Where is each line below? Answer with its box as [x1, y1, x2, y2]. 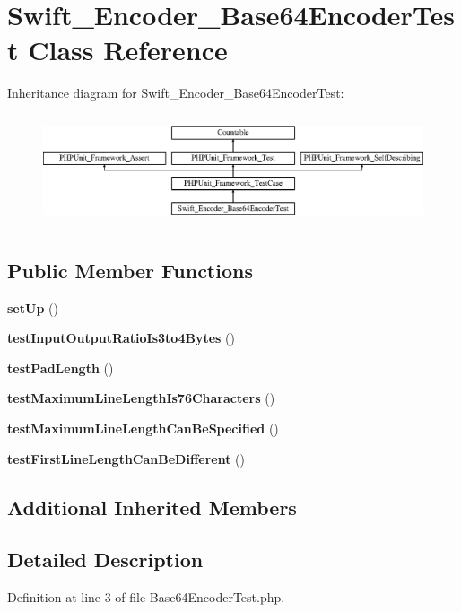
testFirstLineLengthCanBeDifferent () [7, 449, 245, 468]
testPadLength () [7, 358, 114, 377]
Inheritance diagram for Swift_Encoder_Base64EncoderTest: [7, 83, 344, 102]
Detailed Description [7, 546, 204, 573]
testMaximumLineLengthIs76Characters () [7, 389, 275, 407]
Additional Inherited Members [7, 493, 297, 520]
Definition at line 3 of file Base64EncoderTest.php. [7, 588, 285, 607]
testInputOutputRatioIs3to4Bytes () [7, 328, 235, 347]
